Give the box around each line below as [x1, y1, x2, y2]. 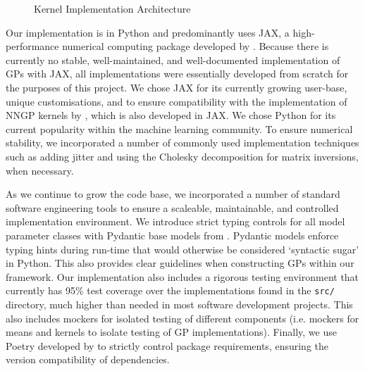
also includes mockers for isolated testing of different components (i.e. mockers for [6, 310, 359, 325]
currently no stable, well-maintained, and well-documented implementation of [6, 52, 340, 67]
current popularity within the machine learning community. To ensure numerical [6, 121, 353, 136]
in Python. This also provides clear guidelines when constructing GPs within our [6, 256, 354, 270]
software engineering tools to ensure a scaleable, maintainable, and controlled [6, 200, 339, 215]
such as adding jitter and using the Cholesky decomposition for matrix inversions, [6, 149, 359, 163]
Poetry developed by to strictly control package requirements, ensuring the [6, 338, 329, 353]
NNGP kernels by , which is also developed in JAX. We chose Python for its [6, 108, 336, 122]
